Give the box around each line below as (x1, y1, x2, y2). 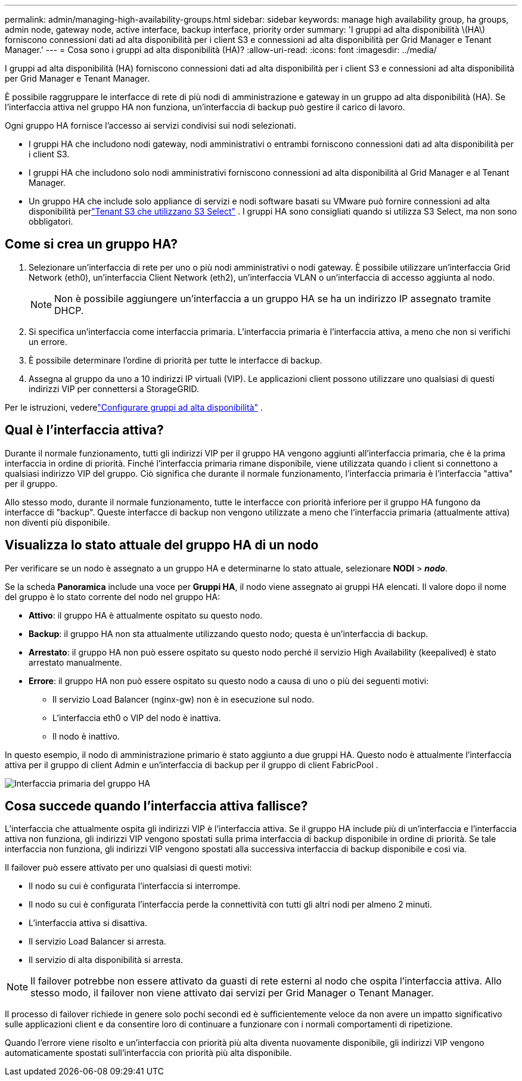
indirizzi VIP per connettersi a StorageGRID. (29, 383, 199, 394)
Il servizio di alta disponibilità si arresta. (29, 955, 184, 965)
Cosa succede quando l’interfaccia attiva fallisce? (5, 798, 308, 813)
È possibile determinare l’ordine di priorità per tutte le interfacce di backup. (29, 355, 322, 365)
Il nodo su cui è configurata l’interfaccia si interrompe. (29, 881, 241, 891)
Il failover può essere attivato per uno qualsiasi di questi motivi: (5, 862, 252, 873)
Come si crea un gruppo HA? (5, 237, 178, 252)
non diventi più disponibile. (5, 517, 110, 527)
